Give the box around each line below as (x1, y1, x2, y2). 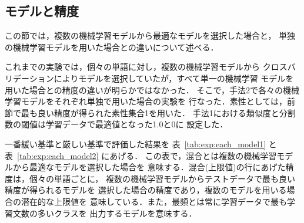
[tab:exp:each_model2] (17, 149, 99, 161)
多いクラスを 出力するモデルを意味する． (37, 207, 197, 219)
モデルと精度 (5, 2, 79, 20)
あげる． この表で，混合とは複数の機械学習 (109, 149, 277, 161)
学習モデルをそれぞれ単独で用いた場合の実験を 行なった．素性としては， (5, 95, 287, 107)
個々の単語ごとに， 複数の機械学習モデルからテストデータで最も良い (29, 172, 295, 184)
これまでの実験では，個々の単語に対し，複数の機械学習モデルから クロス (5, 60, 288, 73)
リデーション (5, 72, 54, 84)
